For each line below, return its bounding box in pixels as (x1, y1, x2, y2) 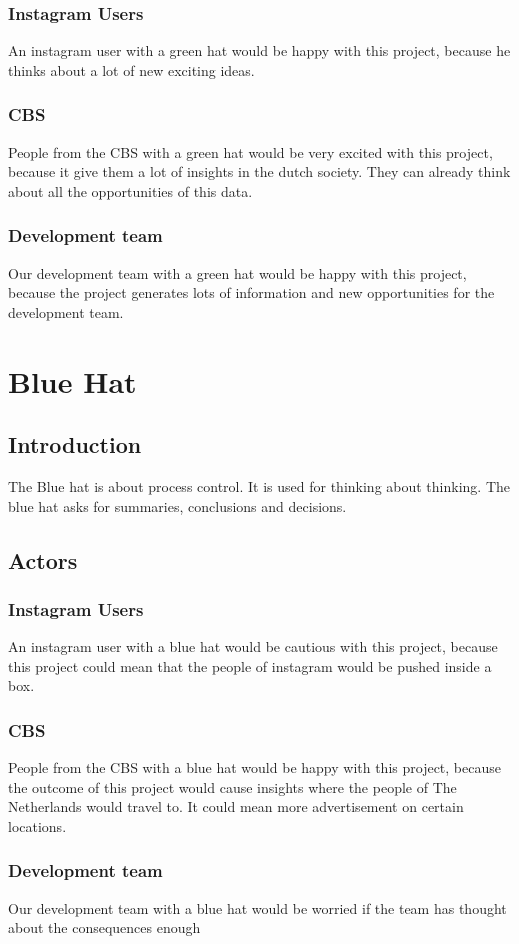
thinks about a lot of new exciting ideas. (8, 59, 255, 80)
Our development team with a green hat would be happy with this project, (8, 262, 467, 283)
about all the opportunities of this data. (8, 180, 253, 201)
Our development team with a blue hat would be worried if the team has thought (8, 897, 507, 918)
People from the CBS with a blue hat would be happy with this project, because (8, 757, 501, 778)
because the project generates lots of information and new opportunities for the (8, 282, 495, 303)
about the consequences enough (8, 917, 201, 938)
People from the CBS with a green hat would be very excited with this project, (8, 141, 493, 162)
